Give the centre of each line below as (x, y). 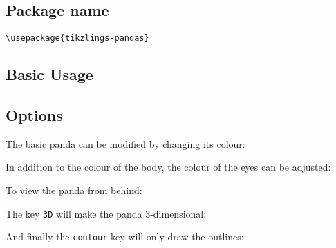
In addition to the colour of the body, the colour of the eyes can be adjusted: (168, 167)
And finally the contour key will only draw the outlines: (125, 237)
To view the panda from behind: (74, 190)
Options (34, 115)
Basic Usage (49, 74)
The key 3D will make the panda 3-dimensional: (106, 213)
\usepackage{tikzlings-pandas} (77, 38)
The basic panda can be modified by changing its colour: (125, 143)
